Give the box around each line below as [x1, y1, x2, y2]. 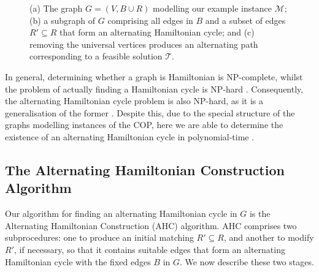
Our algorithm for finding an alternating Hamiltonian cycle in [5, 207, 237, 220]
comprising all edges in [107, 13, 193, 26]
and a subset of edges [205, 13, 286, 26]
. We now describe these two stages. [180, 255, 314, 268]
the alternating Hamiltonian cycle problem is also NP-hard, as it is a [5, 94, 264, 107]
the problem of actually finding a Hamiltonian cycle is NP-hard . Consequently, [5, 82, 304, 95]
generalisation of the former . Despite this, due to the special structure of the [5, 106, 295, 119]
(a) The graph [29, 2, 83, 14]
